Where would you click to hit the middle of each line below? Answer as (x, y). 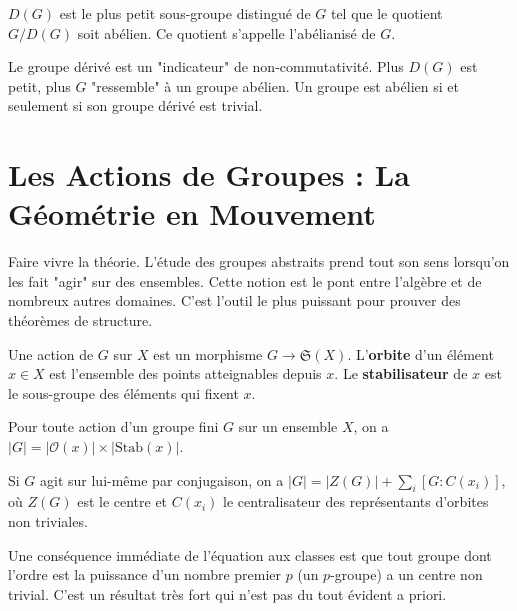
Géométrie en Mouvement (192, 213)
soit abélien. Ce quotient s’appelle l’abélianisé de (226, 32)
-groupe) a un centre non (406, 574)
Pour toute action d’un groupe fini (113, 426)
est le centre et (122, 501)
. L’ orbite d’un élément (420, 353)
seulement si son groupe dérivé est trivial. (135, 105)
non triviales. (48, 521)
